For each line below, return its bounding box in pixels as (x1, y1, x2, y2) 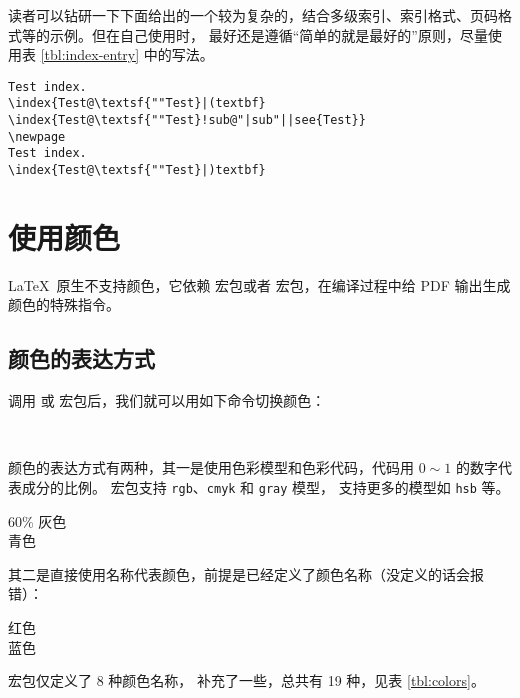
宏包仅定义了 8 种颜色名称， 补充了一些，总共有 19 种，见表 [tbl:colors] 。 (8, 670, 485, 691)
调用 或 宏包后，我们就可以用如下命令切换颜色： (8, 390, 326, 411)
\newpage (8, 129, 66, 144)
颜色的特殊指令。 (8, 294, 120, 315)
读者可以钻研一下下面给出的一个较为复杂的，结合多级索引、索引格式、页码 (8, 5, 498, 25)
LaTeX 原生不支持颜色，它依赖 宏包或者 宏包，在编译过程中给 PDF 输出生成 (8, 274, 511, 295)
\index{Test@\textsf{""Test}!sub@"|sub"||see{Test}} (8, 113, 366, 128)
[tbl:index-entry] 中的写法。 (40, 44, 214, 65)
